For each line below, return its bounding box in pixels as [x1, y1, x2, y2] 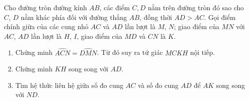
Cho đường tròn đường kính [4, 2, 87, 12]
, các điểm [99, 2, 130, 12]
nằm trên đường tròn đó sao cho [148, 2, 244, 12]
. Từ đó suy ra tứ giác [97, 47, 163, 57]
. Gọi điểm [204, 12, 236, 22]
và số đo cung [138, 80, 179, 90]
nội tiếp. [190, 47, 215, 57]
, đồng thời [139, 12, 172, 22]
